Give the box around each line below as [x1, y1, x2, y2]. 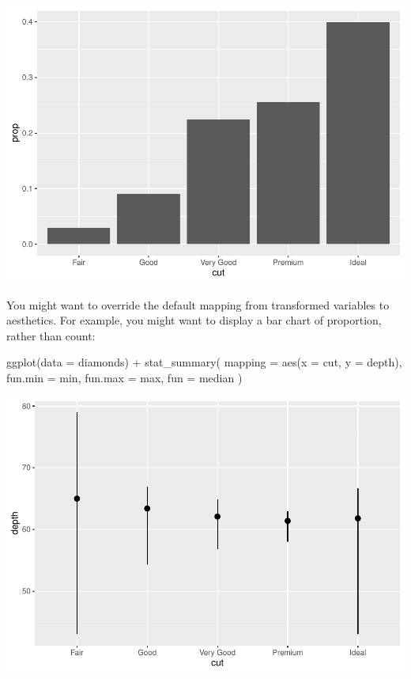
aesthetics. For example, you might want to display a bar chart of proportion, [6, 312, 382, 328]
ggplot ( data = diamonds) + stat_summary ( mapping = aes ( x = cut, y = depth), [6, 354, 402, 370]
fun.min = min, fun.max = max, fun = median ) [6, 369, 243, 385]
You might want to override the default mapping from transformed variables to [6, 296, 390, 313]
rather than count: [6, 327, 96, 343]
